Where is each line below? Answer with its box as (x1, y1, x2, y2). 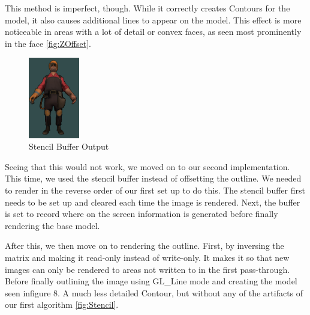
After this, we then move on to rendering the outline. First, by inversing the (5, 239, 284, 252)
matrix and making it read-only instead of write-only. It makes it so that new (5, 251, 290, 264)
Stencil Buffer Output (29, 140, 109, 153)
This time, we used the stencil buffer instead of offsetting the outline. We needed (5, 172, 302, 185)
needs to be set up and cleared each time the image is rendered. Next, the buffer (5, 195, 300, 208)
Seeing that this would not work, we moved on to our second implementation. (5, 160, 290, 173)
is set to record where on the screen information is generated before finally (5, 207, 278, 220)
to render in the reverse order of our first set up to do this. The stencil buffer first (5, 184, 305, 197)
